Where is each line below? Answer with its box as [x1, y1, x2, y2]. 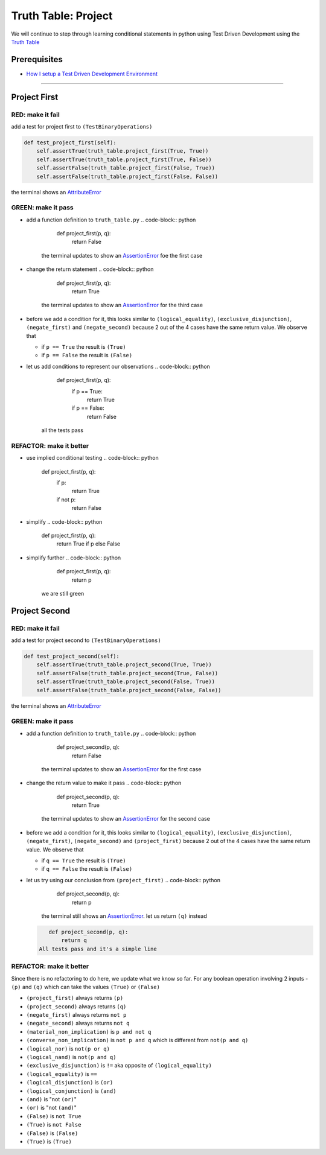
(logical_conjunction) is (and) [26, 1087, 117, 1095]
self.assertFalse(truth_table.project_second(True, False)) [36, 670, 219, 676]
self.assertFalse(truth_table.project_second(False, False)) [36, 687, 222, 693]
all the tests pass [41, 427, 84, 434]
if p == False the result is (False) [41, 352, 133, 359]
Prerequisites [11, 54, 63, 65]
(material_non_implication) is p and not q [26, 1028, 152, 1035]
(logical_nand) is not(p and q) [26, 1054, 117, 1061]
